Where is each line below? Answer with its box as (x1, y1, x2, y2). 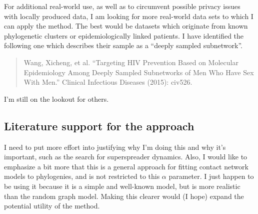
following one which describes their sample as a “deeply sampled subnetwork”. (4, 40, 242, 51)
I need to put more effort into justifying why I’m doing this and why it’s (4, 141, 226, 152)
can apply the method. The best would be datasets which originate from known (4, 21, 248, 31)
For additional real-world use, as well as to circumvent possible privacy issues (4, 1, 240, 11)
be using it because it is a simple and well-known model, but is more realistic (4, 180, 240, 191)
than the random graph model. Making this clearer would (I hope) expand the (4, 190, 244, 201)
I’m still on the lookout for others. (4, 93, 109, 104)
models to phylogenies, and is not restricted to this (4, 171, 160, 181)
